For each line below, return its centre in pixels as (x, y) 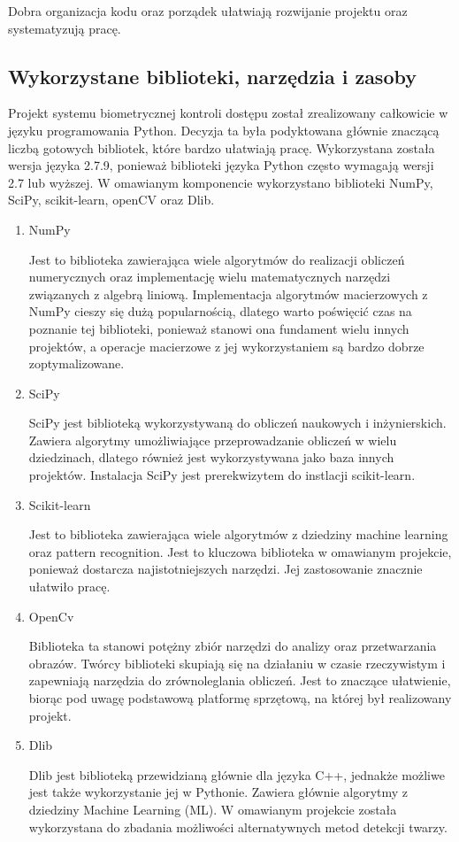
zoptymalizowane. (76, 363)
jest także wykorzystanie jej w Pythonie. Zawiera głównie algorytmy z (218, 792)
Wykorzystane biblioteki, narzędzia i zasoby (212, 76)
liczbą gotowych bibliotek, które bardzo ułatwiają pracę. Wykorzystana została (222, 147)
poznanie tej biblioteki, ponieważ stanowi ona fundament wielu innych (219, 328)
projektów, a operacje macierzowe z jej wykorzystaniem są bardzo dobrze (226, 346)
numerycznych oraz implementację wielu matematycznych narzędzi (210, 277)
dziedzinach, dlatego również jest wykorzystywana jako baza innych (211, 457)
